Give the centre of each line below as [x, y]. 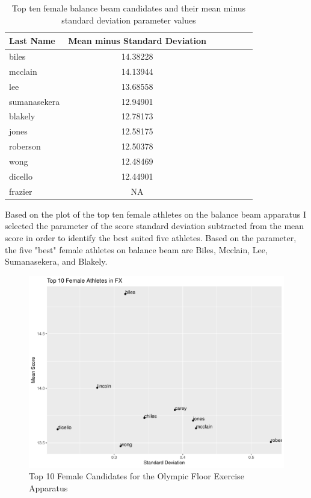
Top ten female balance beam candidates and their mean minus [129, 8]
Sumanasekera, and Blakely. [56, 261]
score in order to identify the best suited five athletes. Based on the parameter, [151, 237]
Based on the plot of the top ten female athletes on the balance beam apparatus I [155, 214]
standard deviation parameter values [129, 20]
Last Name [32, 41]
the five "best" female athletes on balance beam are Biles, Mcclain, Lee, [136, 249]
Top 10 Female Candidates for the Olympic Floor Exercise [137, 476]
